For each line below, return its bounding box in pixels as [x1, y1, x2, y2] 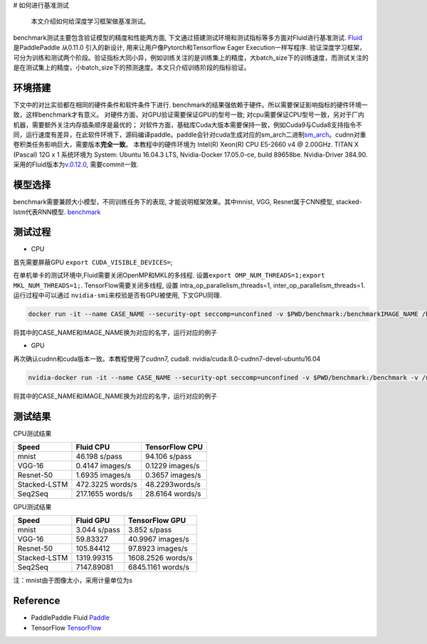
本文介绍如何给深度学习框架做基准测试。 [31, 17, 149, 26]
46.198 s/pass [75, 451, 122, 461]
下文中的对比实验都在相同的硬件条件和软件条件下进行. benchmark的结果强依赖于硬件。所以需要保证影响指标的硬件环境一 [13, 100, 368, 109]
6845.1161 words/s [128, 562, 190, 572]
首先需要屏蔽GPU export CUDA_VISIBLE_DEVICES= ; [13, 258, 173, 266]
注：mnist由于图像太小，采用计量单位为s [13, 576, 133, 585]
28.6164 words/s [144, 488, 201, 498]
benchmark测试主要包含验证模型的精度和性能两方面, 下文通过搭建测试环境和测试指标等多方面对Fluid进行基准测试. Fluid [13, 33, 363, 42]
